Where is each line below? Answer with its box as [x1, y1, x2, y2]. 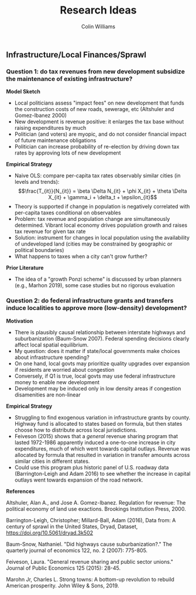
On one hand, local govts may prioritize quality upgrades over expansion [14, 359, 190, 367]
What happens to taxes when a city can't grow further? [14, 253, 147, 260]
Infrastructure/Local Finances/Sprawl [6, 49, 146, 59]
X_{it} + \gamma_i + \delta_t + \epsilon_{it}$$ [48, 194, 157, 201]
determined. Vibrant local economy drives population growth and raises [14, 221, 188, 229]
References [6, 488, 35, 495]
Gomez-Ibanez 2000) [14, 112, 67, 119]
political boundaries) [14, 247, 64, 254]
